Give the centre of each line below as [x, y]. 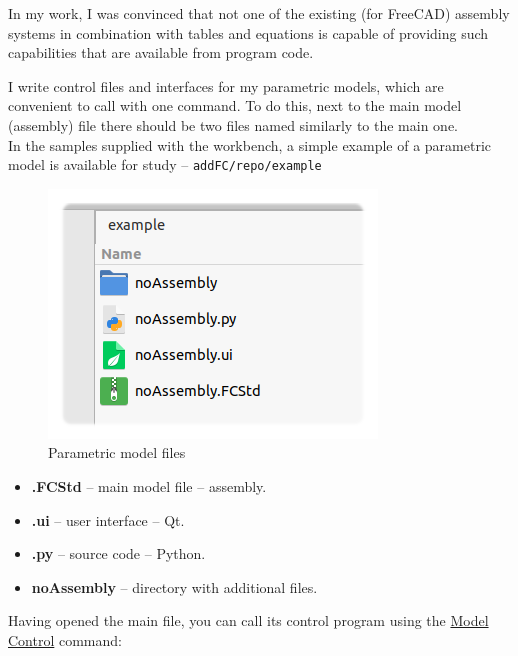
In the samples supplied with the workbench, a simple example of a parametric [250, 144]
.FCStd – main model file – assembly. [149, 486]
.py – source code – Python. [118, 553]
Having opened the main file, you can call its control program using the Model [248, 620]
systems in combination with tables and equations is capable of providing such [248, 32]
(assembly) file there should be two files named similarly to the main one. [233, 124]
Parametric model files [117, 452]
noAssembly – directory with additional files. [174, 586]
